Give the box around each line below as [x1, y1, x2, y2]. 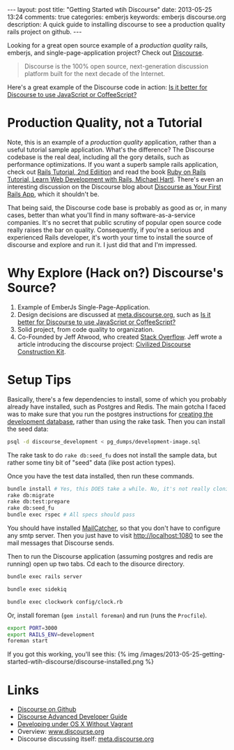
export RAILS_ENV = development [7, 631, 95, 638]
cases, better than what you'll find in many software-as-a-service [7, 211, 196, 219]
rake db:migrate [7, 492, 54, 499]
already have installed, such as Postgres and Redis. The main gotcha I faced [7, 402, 226, 411]
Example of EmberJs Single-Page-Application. [17, 302, 150, 311]
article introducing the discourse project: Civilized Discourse [17, 340, 192, 348]
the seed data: [7, 425, 49, 433]
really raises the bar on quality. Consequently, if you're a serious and [7, 226, 205, 234]
